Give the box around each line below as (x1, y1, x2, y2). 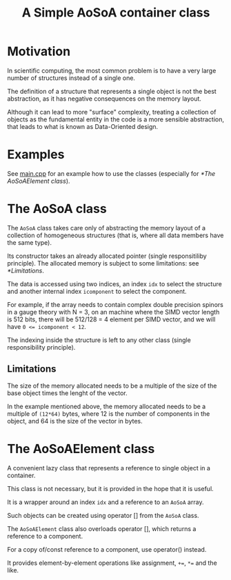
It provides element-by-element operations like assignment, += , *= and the (7, 559, 217, 567)
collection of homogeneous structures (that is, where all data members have (7, 231, 224, 239)
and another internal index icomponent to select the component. (7, 287, 188, 295)
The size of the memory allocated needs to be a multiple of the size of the (7, 381, 217, 390)
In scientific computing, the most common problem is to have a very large (7, 66, 217, 74)
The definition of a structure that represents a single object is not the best (7, 87, 217, 95)
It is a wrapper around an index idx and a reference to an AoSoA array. (7, 498, 204, 506)
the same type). (7, 238, 52, 246)
